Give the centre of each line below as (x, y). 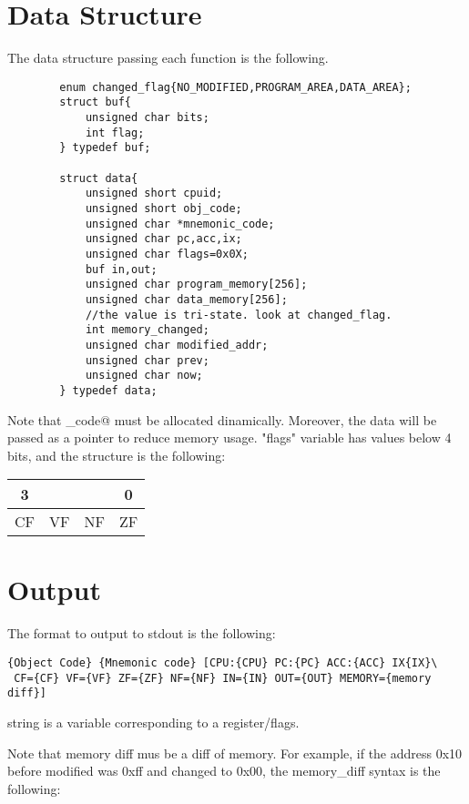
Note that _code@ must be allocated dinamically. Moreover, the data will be (222, 419)
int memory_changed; (147, 330)
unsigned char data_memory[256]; (186, 299)
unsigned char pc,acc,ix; (163, 239)
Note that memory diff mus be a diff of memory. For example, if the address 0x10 (235, 753)
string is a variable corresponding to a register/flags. (153, 722)
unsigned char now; (144, 376)
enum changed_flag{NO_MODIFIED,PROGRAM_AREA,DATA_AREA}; (235, 87)
